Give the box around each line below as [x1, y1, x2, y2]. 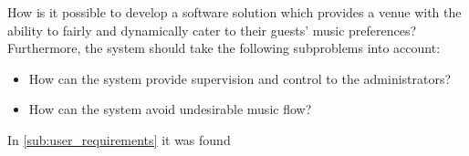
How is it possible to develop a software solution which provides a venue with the [7, 3, 462, 21]
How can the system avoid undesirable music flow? [28, 99, 312, 119]
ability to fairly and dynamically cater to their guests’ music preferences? [7, 20, 417, 39]
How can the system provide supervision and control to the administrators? [28, 68, 452, 88]
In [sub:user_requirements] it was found [7, 130, 231, 149]
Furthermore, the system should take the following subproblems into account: [7, 38, 441, 57]
